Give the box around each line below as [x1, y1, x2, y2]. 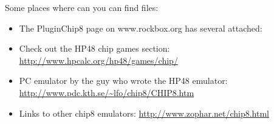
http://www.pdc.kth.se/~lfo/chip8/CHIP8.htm [19, 86, 194, 98]
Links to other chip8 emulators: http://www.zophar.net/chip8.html [19, 106, 269, 119]
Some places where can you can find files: [5, 1, 159, 13]
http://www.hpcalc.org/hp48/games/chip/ [19, 53, 178, 66]
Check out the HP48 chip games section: [19, 42, 170, 55]
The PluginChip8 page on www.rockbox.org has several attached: [19, 21, 262, 34]
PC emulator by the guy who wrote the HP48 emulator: [19, 74, 228, 87]
